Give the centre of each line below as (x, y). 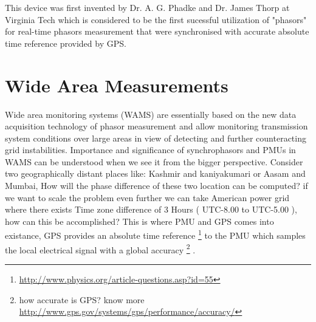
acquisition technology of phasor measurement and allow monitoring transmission (156, 126)
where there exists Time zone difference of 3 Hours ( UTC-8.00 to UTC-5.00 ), (151, 209)
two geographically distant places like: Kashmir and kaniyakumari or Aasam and (155, 173)
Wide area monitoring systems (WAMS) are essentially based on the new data (151, 114)
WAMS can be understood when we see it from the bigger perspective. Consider (154, 161)
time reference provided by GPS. (66, 43)
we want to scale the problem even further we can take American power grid (147, 197)
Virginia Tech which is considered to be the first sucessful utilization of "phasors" (156, 19)
